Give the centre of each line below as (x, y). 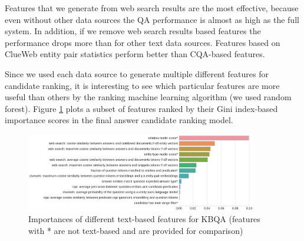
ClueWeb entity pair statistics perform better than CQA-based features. (135, 54)
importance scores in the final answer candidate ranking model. (119, 120)
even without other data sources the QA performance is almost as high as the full (152, 19)
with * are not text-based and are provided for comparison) (136, 230)
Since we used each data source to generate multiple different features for (137, 73)
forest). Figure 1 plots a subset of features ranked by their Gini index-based (141, 108)
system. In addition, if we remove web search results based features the (133, 31)
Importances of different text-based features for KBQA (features (144, 219)
